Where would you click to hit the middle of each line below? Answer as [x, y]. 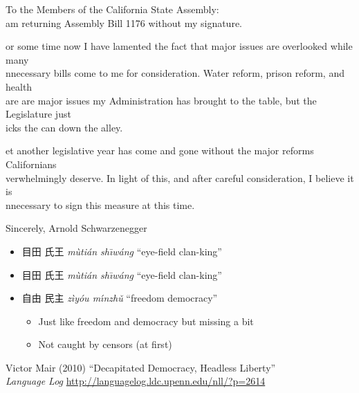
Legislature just [38, 114]
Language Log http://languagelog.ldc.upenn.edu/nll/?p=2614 [136, 381]
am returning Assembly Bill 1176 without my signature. [124, 22]
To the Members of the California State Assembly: [112, 9]
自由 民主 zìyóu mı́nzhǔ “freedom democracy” [120, 298]
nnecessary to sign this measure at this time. [100, 204]
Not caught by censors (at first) [105, 344]
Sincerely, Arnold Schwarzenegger [76, 228]
